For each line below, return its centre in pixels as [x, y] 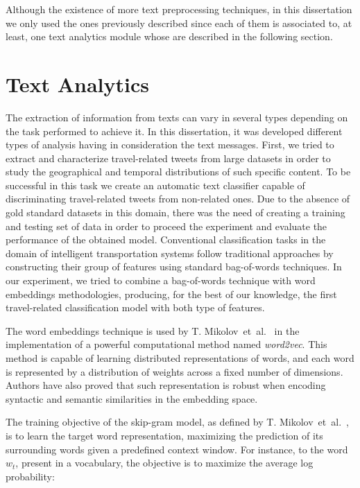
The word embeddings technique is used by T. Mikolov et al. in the [153, 330]
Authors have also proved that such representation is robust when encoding [166, 385]
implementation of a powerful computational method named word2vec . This [166, 344]
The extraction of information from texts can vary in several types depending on [177, 117]
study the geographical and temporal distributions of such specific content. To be [178, 172]
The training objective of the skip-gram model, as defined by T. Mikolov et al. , [177, 422]
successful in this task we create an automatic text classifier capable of [155, 185]
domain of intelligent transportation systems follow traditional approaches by [170, 253]
